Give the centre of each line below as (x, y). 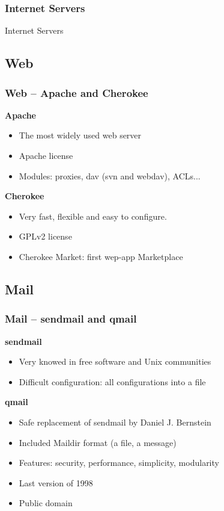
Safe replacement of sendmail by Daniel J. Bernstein (115, 422)
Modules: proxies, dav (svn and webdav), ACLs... (110, 175)
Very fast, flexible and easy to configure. (93, 216)
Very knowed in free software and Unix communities (115, 361)
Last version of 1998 (56, 482)
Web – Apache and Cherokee (77, 92)
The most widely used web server (80, 135)
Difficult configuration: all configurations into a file (112, 381)
